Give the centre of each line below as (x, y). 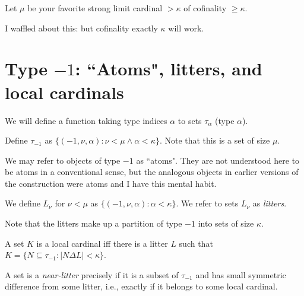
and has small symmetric (241, 274)
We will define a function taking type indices (86, 120)
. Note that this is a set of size (215, 140)
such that (196, 243)
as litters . (270, 203)
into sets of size (226, 223)
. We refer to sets (207, 203)
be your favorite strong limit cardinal (95, 8)
